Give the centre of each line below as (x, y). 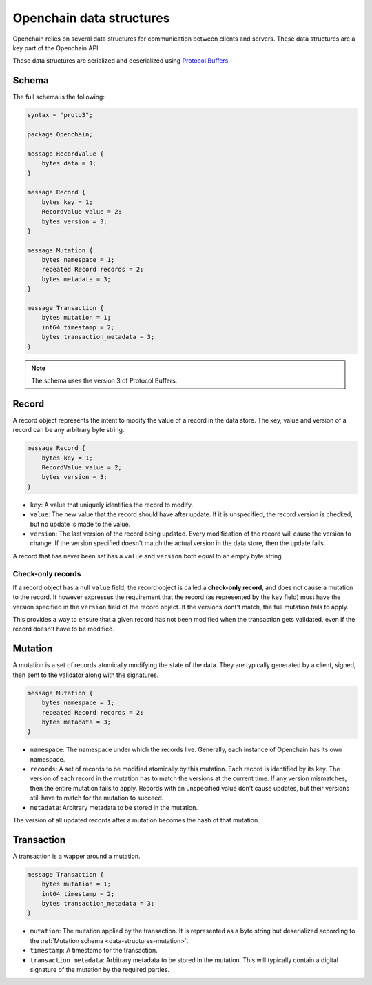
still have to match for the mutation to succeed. (97, 798)
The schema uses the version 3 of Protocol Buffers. (104, 380)
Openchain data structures (91, 18)
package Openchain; (60, 134)
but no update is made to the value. (80, 524)
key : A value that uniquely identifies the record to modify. (112, 505)
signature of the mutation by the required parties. (100, 970)
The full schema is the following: (59, 97)
